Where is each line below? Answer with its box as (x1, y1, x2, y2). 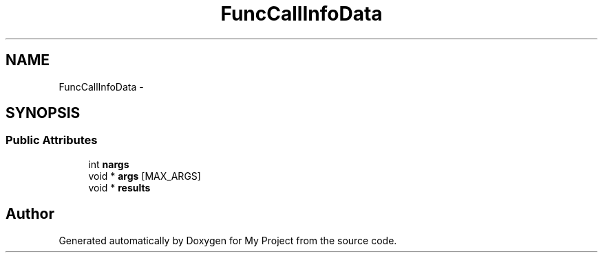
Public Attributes (6, 133, 98, 148)
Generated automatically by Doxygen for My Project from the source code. (59, 234, 397, 246)
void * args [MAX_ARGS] (88, 169, 201, 182)
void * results (88, 181, 151, 193)
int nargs (88, 158, 129, 170)
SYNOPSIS (6, 104, 81, 122)
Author (6, 205, 54, 223)
